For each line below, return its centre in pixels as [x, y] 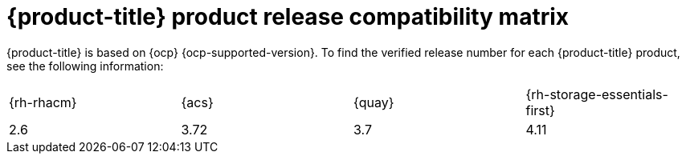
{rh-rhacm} [43, 102]
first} [540, 110]
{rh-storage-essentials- [597, 94]
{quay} [374, 102]
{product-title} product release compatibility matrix [288, 17]
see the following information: [85, 66]
